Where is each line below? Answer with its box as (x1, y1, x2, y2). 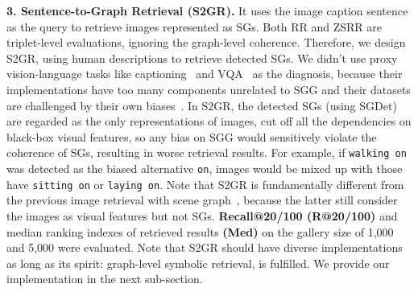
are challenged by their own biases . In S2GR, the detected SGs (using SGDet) (6, 97, 397, 113)
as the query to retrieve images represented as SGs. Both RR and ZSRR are (6, 18, 382, 35)
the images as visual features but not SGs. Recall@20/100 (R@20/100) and (6, 207, 398, 224)
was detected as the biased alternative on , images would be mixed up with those (6, 160, 403, 176)
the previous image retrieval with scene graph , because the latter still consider (6, 191, 398, 208)
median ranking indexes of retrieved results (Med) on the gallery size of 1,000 (6, 223, 394, 240)
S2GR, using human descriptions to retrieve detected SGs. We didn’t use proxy (6, 49, 398, 66)
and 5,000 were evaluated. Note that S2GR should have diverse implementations (6, 239, 403, 256)
